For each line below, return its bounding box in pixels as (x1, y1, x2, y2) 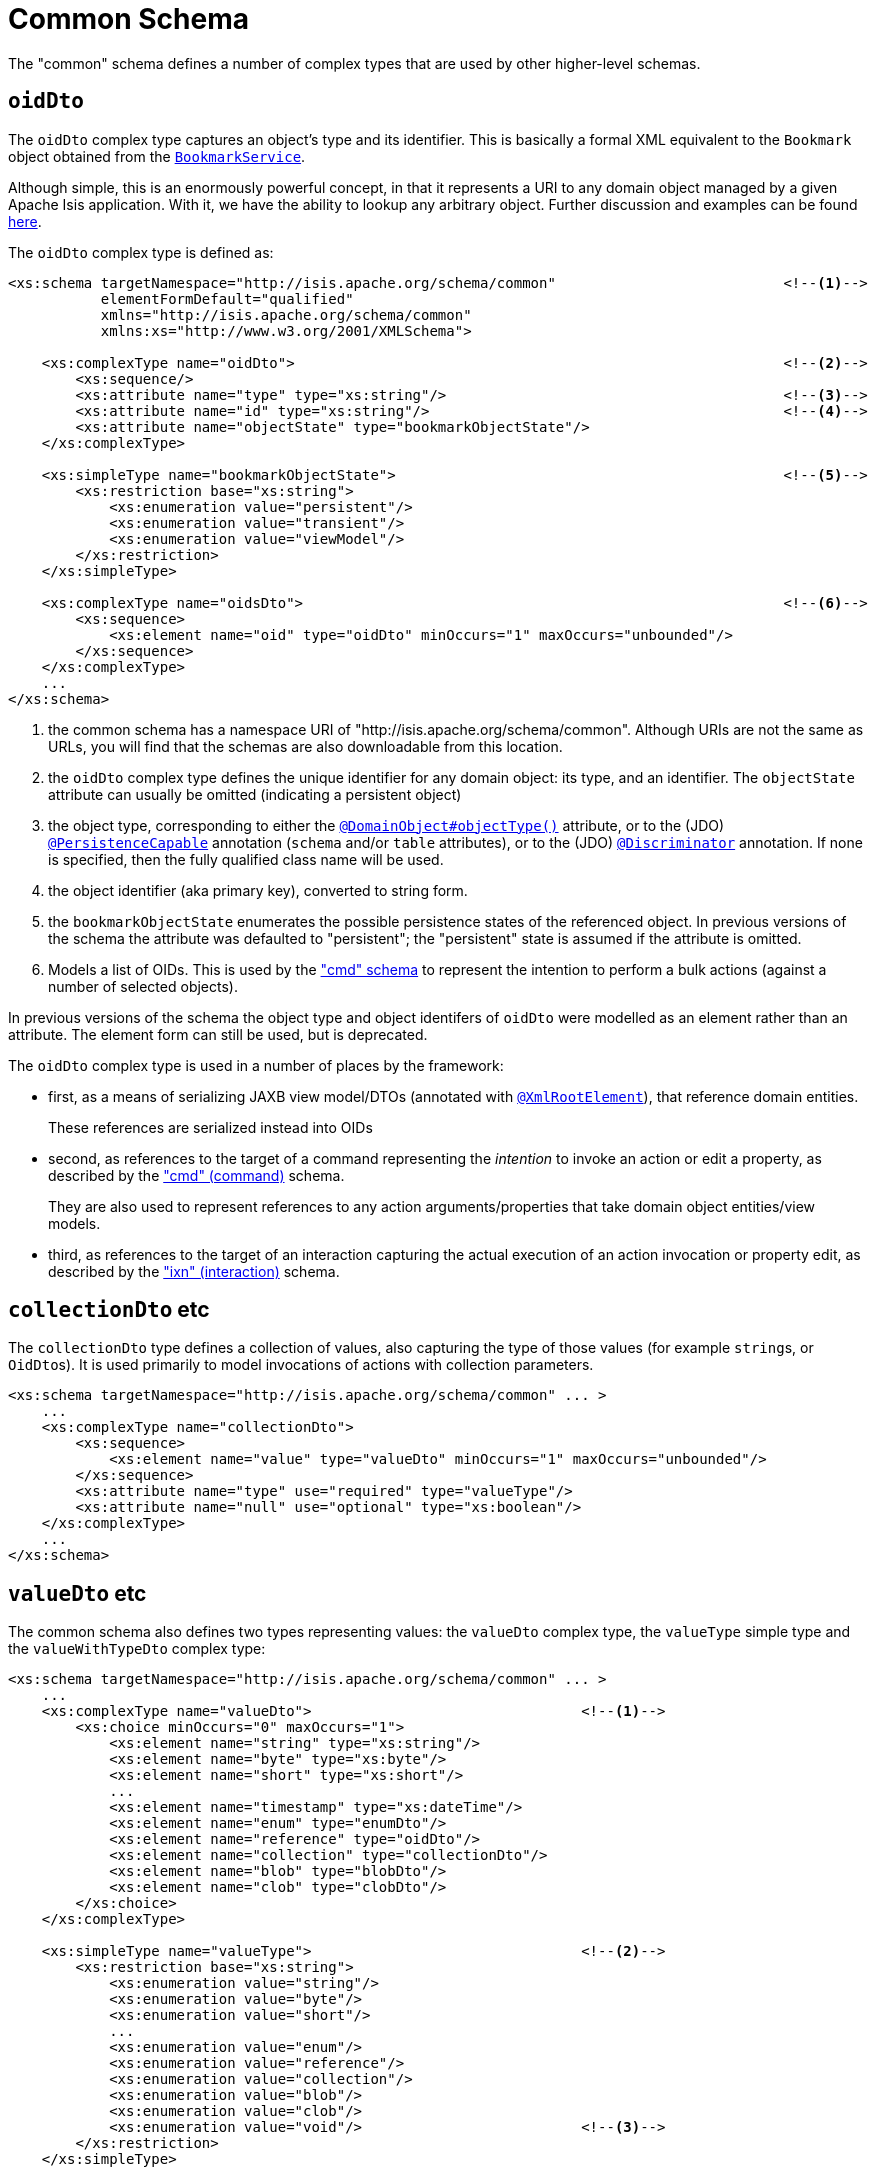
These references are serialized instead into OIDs (48, 1118, 373, 1136)
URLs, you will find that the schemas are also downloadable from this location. (48, 737, 563, 755)
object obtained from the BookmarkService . (8, 147, 306, 165)
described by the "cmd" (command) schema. (48, 1166, 345, 1184)
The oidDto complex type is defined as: (8, 243, 274, 261)
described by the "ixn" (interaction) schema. (48, 1262, 340, 1280)
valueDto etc (8, 1580, 147, 1606)
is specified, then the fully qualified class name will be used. (48, 850, 444, 868)
